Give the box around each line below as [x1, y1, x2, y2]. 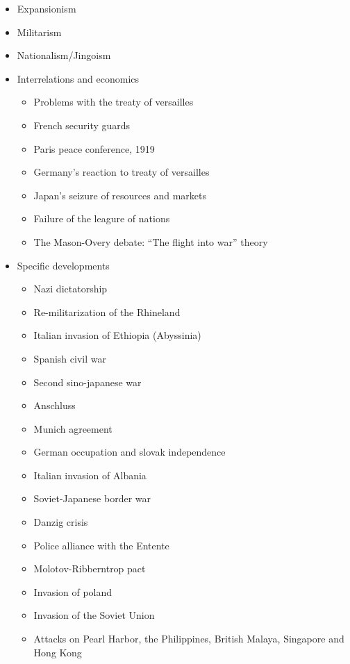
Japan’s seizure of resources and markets [33, 188, 207, 202]
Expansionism [17, 1, 76, 15]
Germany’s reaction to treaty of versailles [33, 165, 210, 179]
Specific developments [17, 258, 110, 272]
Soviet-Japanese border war [33, 491, 151, 506]
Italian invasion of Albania [33, 467, 147, 482]
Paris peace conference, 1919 [33, 141, 155, 156]
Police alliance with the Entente [33, 538, 169, 552]
